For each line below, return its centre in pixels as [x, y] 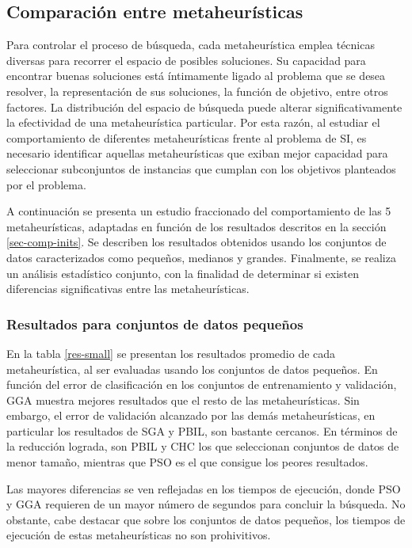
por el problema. [46, 184]
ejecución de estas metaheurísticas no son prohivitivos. [139, 535]
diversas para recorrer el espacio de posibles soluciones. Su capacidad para [186, 60]
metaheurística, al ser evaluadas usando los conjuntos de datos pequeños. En [192, 369]
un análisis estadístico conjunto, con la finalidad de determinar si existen [183, 273]
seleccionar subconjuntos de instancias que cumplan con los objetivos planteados [201, 168]
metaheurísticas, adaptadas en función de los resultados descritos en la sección [196, 226]
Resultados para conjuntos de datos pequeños [155, 323]
